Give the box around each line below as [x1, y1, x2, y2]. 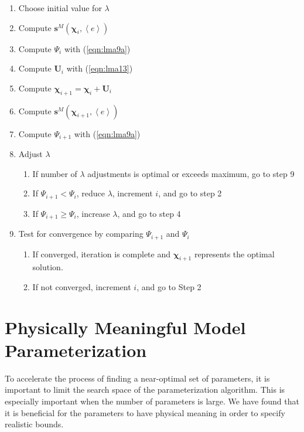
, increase [76, 207, 110, 219]
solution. [32, 261, 63, 273]
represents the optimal [194, 247, 275, 260]
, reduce [76, 187, 105, 199]
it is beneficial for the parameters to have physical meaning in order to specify [5, 406, 285, 419]
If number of [32, 167, 77, 179]
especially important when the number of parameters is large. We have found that [5, 395, 299, 407]
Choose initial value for [18, 2, 102, 13]
